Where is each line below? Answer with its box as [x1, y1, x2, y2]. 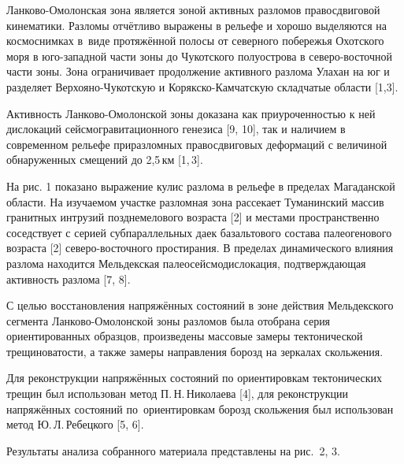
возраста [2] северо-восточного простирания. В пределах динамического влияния [6, 239, 394, 256]
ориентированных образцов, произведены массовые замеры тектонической [6, 328, 363, 344]
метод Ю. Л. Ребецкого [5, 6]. [6, 416, 144, 432]
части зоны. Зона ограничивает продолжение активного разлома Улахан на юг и [6, 63, 390, 80]
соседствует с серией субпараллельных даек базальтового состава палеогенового [6, 224, 392, 240]
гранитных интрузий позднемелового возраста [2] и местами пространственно [6, 209, 380, 225]
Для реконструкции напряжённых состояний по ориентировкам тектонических [6, 369, 382, 386]
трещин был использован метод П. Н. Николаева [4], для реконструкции [6, 385, 348, 402]
